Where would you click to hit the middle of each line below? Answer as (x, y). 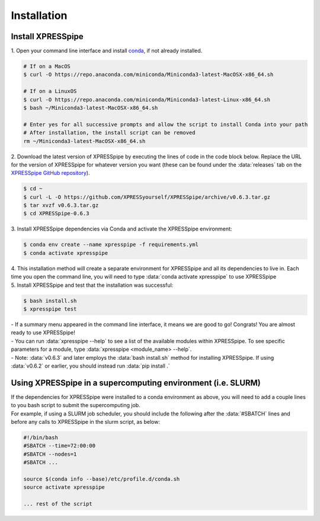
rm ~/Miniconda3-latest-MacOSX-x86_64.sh (84, 141)
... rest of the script (58, 504)
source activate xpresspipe (64, 487)
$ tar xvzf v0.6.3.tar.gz (61, 205)
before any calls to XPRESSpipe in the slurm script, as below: (85, 422)
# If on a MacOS (47, 66)
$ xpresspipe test (50, 309)
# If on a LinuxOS (50, 91)
